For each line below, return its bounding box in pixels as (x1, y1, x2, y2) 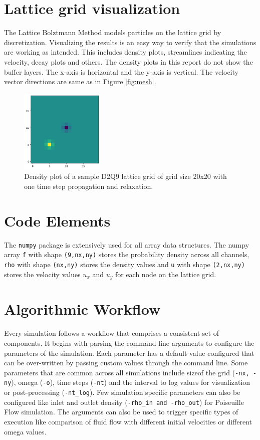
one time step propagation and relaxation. (24, 181, 153, 191)
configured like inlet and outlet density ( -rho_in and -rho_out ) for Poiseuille (4, 396, 244, 407)
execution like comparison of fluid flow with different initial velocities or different (4, 416, 252, 426)
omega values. (4, 426, 47, 436)
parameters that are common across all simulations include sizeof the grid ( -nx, (4, 367, 249, 377)
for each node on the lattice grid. (115, 269, 216, 279)
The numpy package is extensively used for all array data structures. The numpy (4, 239, 249, 250)
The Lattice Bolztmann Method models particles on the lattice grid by (4, 27, 221, 38)
